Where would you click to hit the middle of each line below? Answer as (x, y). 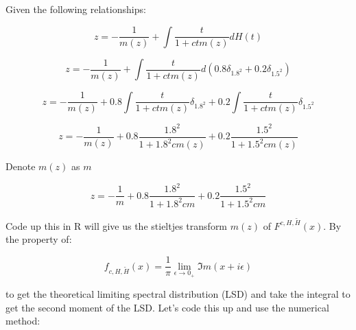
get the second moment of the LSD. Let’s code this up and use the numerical (167, 307)
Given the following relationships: (76, 9)
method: (23, 321)
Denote (21, 166)
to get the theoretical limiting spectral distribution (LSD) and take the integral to (178, 294)
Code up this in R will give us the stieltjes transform (117, 225)
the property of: (39, 239)
